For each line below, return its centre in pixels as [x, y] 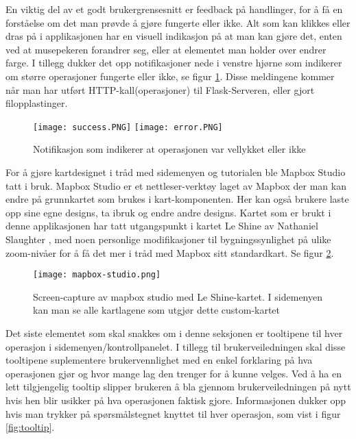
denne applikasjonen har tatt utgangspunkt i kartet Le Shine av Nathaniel [162, 226]
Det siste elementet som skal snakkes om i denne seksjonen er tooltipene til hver [174, 333]
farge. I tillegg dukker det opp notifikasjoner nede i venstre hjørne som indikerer [174, 63]
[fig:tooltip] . [30, 427]
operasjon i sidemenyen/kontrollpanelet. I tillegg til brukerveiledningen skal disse [176, 346]
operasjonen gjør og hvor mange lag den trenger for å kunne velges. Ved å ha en [174, 373]
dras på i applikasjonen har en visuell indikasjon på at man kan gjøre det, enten [174, 36]
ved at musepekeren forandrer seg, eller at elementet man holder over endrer [166, 49]
